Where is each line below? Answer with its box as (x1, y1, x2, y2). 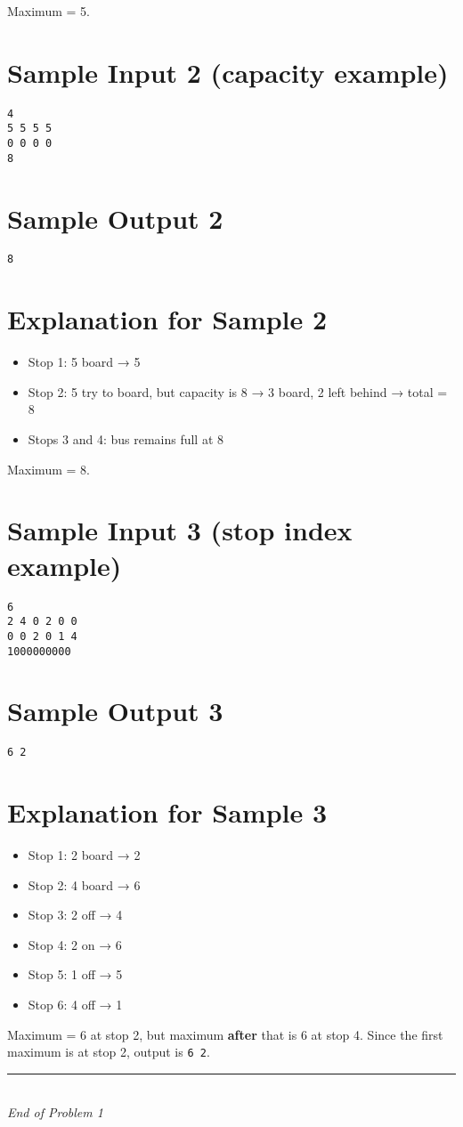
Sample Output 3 (7, 693, 223, 729)
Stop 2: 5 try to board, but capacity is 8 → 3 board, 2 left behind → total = (28, 382, 448, 401)
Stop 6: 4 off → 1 (28, 995, 123, 1014)
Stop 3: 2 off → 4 (28, 905, 123, 924)
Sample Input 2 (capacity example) (7, 53, 449, 90)
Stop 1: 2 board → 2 (28, 846, 141, 864)
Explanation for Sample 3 (7, 794, 328, 831)
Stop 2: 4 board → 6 (28, 875, 141, 894)
